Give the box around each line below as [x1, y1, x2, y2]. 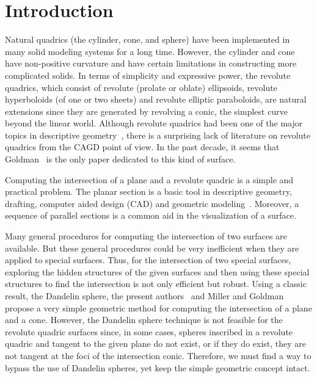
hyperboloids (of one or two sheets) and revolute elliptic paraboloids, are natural [5, 93, 307, 106]
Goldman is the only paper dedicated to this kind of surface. [5, 153, 236, 165]
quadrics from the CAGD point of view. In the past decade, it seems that [5, 140, 280, 153]
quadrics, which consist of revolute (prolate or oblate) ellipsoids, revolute [5, 81, 277, 93]
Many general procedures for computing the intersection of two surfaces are [5, 230, 287, 242]
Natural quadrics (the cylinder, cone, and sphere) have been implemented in [5, 33, 290, 46]
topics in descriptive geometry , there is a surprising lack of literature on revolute [5, 128, 311, 141]
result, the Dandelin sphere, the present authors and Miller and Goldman [5, 289, 284, 302]
